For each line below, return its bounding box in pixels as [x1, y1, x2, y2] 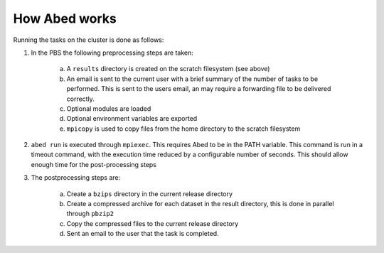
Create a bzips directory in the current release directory [66, 189, 233, 198]
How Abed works [13, 11, 117, 26]
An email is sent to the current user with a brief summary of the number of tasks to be [66, 75, 319, 83]
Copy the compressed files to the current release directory [66, 219, 239, 227]
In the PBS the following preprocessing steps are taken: [31, 48, 193, 57]
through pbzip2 [66, 210, 114, 218]
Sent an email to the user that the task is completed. [66, 230, 220, 238]
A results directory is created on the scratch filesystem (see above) [66, 65, 270, 73]
